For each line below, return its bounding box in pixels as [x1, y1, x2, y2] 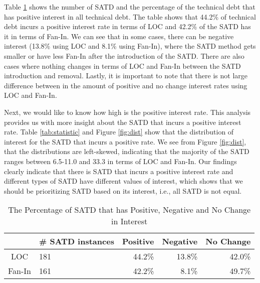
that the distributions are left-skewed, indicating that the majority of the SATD [4, 146, 249, 157]
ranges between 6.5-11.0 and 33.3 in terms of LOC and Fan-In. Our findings [4, 156, 237, 166]
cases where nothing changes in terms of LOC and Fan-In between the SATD [4, 60, 241, 71]
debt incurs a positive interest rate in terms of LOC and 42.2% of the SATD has [4, 21, 251, 32]
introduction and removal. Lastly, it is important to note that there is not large [4, 70, 247, 81]
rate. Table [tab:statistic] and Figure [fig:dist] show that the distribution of [4, 126, 234, 137]
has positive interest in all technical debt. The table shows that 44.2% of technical [4, 11, 256, 22]
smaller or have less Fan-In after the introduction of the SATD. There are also [4, 50, 244, 61]
